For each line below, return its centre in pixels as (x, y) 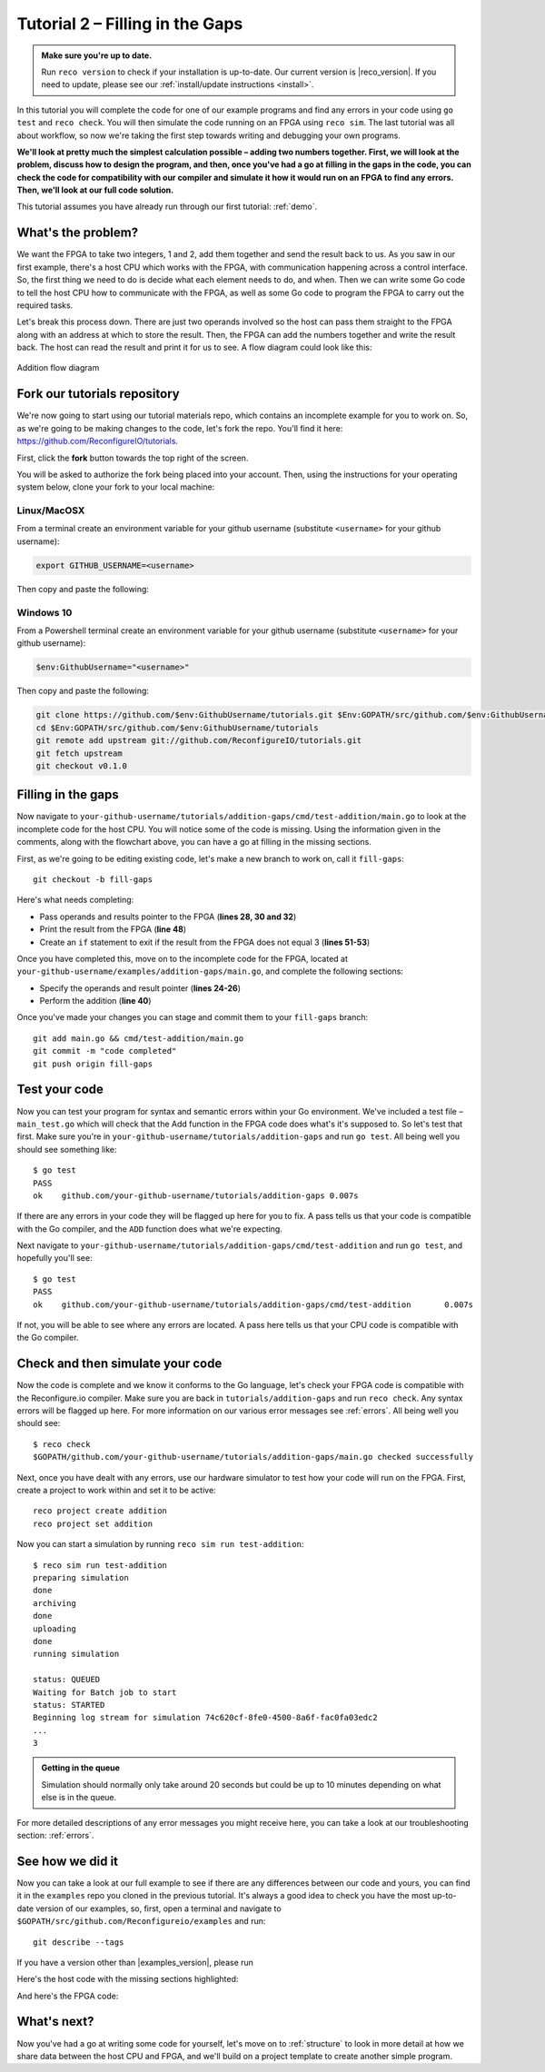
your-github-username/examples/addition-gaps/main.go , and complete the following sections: (210, 971)
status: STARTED (69, 1705)
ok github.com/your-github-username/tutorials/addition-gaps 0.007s (196, 1195)
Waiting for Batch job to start (105, 1692)
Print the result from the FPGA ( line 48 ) (113, 929)
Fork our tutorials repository (99, 394)
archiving (54, 1603)
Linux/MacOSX (51, 511)
